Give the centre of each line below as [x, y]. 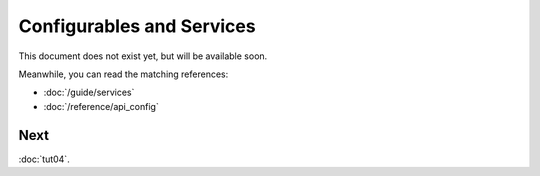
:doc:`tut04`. [44, 159]
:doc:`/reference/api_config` [101, 106]
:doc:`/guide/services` [89, 92]
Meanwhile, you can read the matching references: [123, 74]
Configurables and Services [137, 26]
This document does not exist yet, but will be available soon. [143, 56]
